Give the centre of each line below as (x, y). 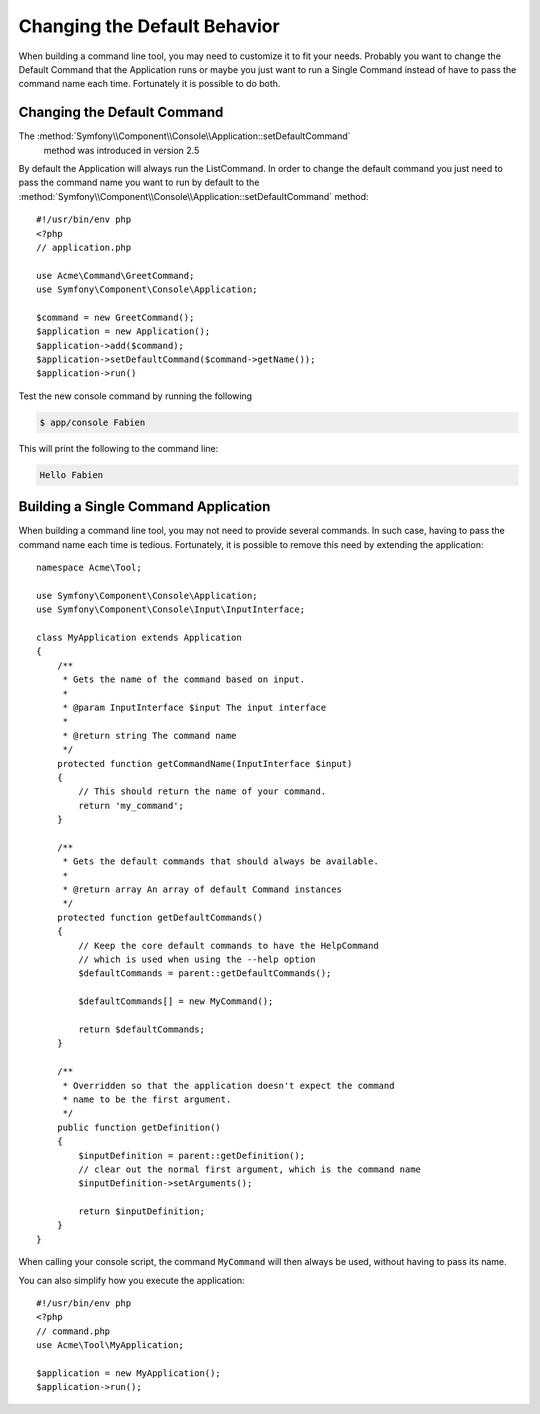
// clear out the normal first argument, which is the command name (250, 1169)
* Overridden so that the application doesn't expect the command (228, 1085)
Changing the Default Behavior (149, 26)
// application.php (84, 247)
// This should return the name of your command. (202, 791)
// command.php (73, 1331)
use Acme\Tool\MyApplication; (110, 1345)
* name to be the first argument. (147, 1099)
